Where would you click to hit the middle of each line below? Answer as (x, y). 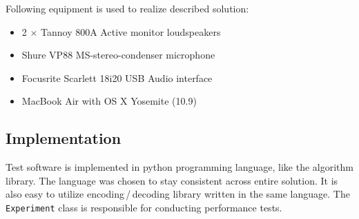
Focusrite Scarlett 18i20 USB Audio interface (117, 77)
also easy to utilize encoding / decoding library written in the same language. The (178, 194)
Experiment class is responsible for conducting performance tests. (144, 207)
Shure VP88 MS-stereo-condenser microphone (118, 55)
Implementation (64, 138)
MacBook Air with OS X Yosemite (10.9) (109, 101)
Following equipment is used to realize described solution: (127, 8)
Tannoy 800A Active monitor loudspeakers (131, 31)
